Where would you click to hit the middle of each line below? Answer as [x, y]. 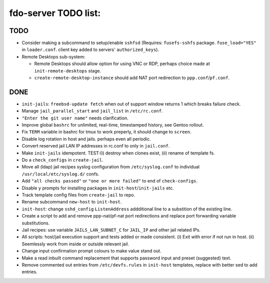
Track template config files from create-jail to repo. [78, 195]
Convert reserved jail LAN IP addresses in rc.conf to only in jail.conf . [96, 146]
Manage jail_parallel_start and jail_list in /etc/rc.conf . [92, 111]
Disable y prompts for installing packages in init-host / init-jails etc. [98, 188]
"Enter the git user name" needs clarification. [75, 118]
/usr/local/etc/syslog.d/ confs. [60, 174]
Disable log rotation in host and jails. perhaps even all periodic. [86, 139]
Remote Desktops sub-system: [53, 56]
